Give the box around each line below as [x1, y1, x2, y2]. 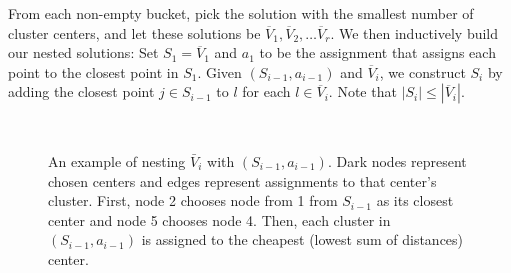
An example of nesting [48, 150, 186, 171]
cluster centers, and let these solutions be [8, 22, 261, 43]
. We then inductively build [330, 22, 499, 43]
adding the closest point [8, 81, 155, 102]
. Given [197, 61, 242, 82]
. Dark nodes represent [327, 150, 467, 171]
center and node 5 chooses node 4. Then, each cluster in [48, 209, 391, 230]
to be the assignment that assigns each [259, 42, 496, 63]
